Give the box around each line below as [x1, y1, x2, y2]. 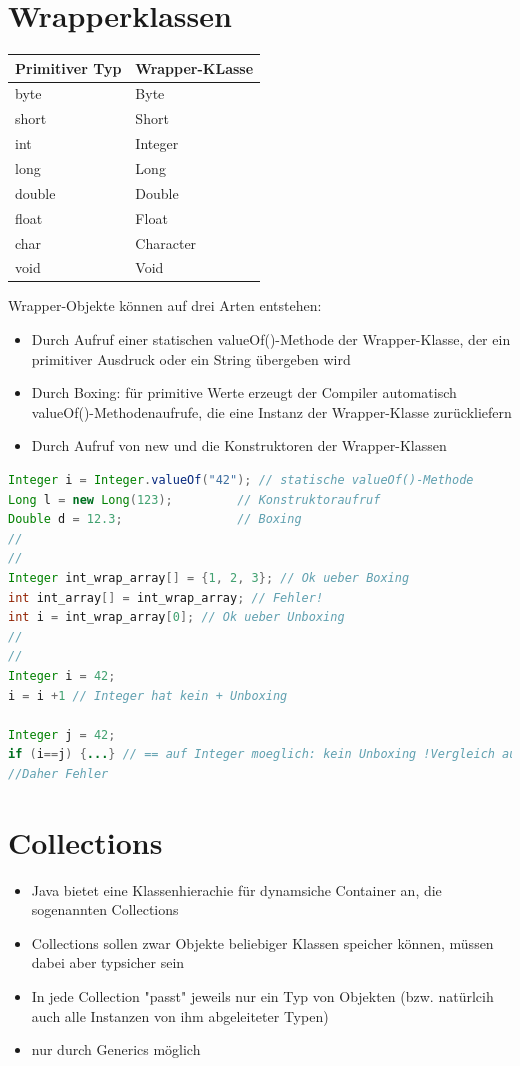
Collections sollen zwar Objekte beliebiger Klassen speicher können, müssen [31, 932, 494, 953]
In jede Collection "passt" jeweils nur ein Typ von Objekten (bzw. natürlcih [31, 986, 494, 1007]
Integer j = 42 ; [8, 727, 116, 742]
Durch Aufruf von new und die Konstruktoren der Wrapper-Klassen [31, 435, 447, 456]
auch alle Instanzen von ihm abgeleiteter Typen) [31, 1005, 329, 1026]
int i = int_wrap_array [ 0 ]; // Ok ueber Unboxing [8, 610, 345, 625]
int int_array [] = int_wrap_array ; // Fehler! [8, 590, 324, 605]
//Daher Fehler [8, 766, 109, 781]
